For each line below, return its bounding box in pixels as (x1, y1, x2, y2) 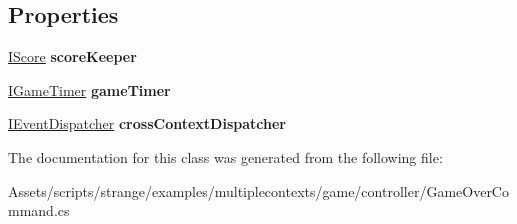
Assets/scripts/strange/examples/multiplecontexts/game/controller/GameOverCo (8, 180, 509, 201)
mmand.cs (8, 200, 70, 221)
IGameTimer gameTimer (8, 79, 171, 100)
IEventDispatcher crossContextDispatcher (8, 113, 286, 134)
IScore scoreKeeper (8, 46, 137, 67)
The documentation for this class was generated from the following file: (8, 146, 443, 167)
